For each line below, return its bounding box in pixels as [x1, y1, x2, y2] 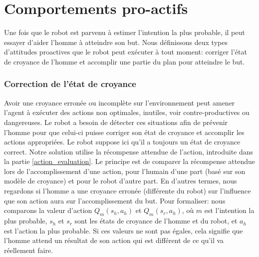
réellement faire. [4, 244, 53, 255]
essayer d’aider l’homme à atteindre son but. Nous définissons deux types [4, 36, 228, 47]
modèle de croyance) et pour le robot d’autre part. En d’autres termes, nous [4, 175, 237, 186]
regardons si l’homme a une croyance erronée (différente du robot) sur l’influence [4, 185, 251, 196]
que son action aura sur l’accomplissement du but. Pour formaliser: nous [4, 195, 226, 205]
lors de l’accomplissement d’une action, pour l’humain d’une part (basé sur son [4, 165, 246, 176]
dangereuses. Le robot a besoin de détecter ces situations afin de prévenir [4, 116, 228, 127]
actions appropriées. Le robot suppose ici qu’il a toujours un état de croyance [4, 136, 241, 147]
